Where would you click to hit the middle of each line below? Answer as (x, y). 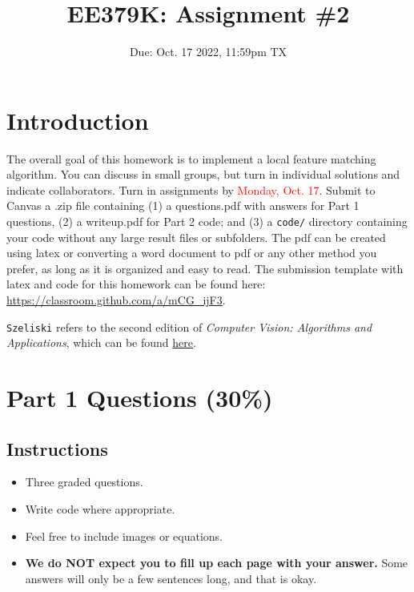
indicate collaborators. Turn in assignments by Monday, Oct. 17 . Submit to (191, 189)
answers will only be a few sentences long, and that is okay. (171, 578)
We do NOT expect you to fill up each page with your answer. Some (217, 563)
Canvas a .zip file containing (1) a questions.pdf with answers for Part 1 (183, 205)
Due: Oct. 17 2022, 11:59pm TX (208, 52)
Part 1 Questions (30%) (140, 398)
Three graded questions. (84, 482)
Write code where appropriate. (100, 509)
